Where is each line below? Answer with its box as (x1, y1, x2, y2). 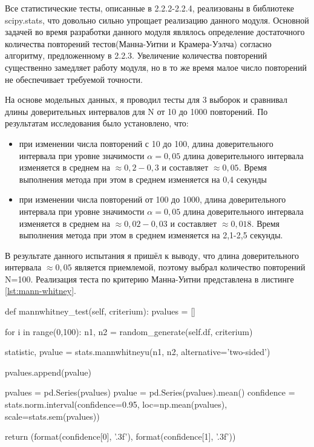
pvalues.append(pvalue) (5, 365, 91, 378)
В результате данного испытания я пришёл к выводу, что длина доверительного (5, 249, 299, 261)
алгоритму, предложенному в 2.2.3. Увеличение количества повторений (5, 49, 267, 62)
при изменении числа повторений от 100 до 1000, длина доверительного (19, 193, 286, 206)
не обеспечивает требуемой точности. (5, 73, 143, 85)
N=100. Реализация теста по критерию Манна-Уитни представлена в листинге (5, 272, 294, 285)
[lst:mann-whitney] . (5, 284, 76, 297)
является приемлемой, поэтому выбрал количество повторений (74, 261, 306, 273)
